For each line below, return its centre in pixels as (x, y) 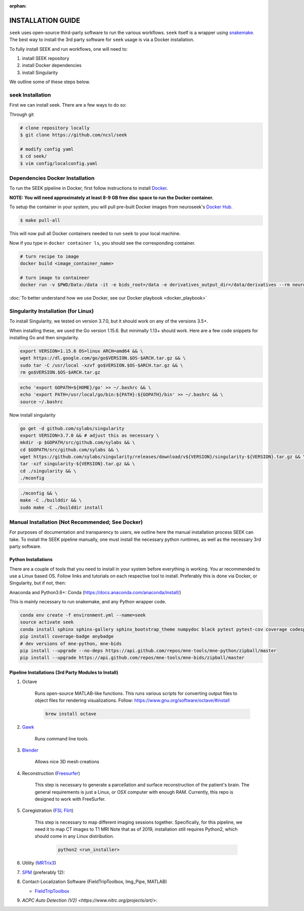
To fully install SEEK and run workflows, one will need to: (68, 49)
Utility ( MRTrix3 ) (39, 863)
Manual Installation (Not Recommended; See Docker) (76, 522)
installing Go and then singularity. (44, 338)
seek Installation (30, 95)
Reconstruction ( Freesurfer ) (51, 773)
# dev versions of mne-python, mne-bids (71, 643)
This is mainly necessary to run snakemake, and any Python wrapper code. (88, 602)
